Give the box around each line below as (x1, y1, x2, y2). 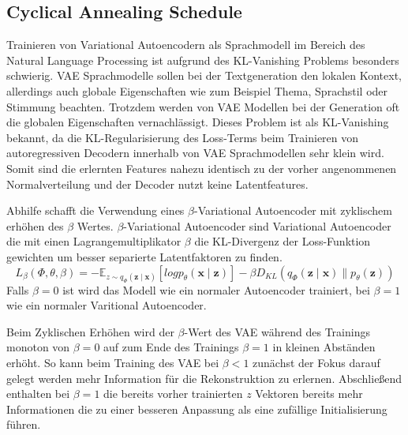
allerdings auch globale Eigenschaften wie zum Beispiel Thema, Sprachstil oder (6, 82, 388, 99)
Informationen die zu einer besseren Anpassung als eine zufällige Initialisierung (6, 400, 387, 417)
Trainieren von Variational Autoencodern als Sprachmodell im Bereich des (6, 36, 365, 53)
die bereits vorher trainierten (103, 385, 243, 402)
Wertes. (77, 217, 114, 234)
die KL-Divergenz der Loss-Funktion (194, 233, 371, 249)
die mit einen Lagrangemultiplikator (6, 233, 182, 249)
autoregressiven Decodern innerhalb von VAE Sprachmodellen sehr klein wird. (6, 144, 384, 161)
